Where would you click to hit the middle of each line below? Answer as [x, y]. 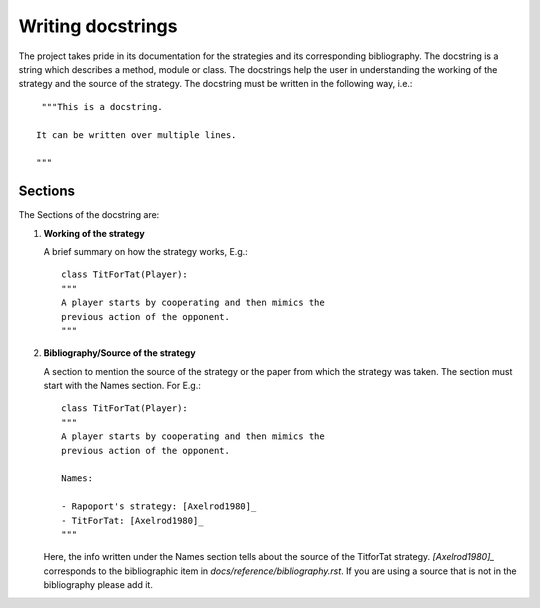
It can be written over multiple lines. [136, 134]
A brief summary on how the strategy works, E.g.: [146, 251]
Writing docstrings [98, 26]
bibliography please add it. [98, 585]
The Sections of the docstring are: [89, 215]
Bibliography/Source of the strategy [119, 353]
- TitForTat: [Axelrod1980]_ [132, 520]
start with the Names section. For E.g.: [122, 386]
